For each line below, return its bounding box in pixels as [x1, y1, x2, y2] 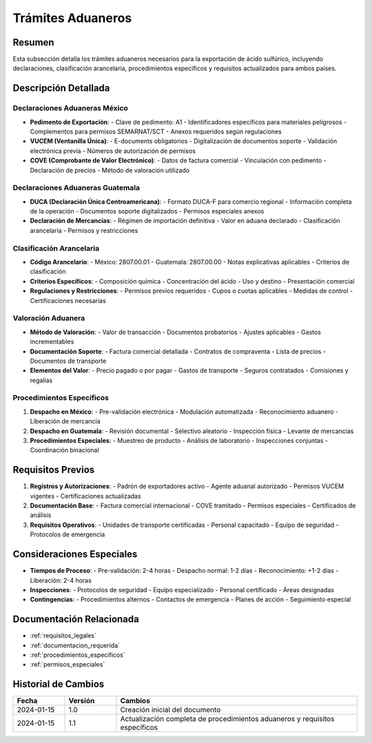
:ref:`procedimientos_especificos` [30, 651, 125, 659]
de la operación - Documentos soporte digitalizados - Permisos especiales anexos [30, 207, 265, 216]
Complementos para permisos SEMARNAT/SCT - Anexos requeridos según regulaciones [30, 127, 282, 136]
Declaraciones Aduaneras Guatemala [12, 183, 141, 193]
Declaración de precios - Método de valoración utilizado [30, 166, 189, 174]
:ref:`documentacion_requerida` [30, 641, 121, 649]
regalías [30, 376, 53, 384]
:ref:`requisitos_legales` [30, 631, 96, 640]
